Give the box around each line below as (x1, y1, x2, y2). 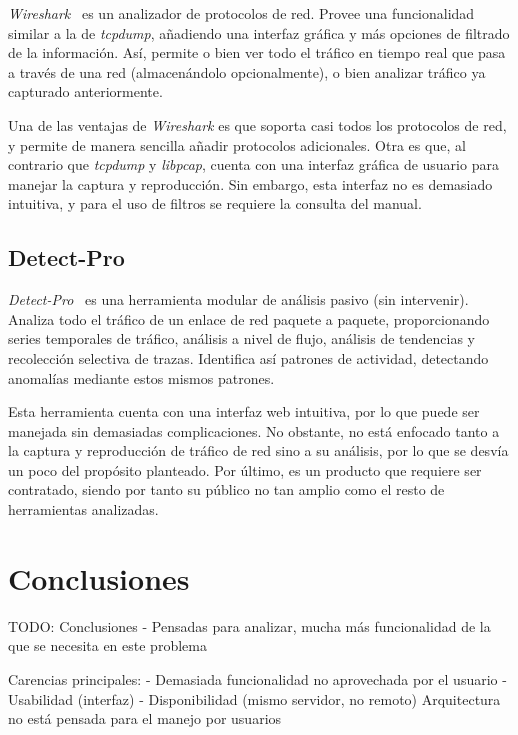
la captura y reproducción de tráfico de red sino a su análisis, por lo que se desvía (8, 440, 509, 461)
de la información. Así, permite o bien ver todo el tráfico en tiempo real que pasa (8, 42, 506, 63)
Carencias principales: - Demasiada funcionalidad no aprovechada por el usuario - (8, 668, 507, 689)
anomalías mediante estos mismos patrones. (8, 367, 275, 388)
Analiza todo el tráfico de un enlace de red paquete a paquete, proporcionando (8, 308, 490, 329)
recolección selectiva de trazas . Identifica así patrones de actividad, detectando (8, 347, 489, 368)
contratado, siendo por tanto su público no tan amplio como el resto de (8, 479, 445, 500)
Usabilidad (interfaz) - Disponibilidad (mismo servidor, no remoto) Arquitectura (8, 688, 501, 709)
